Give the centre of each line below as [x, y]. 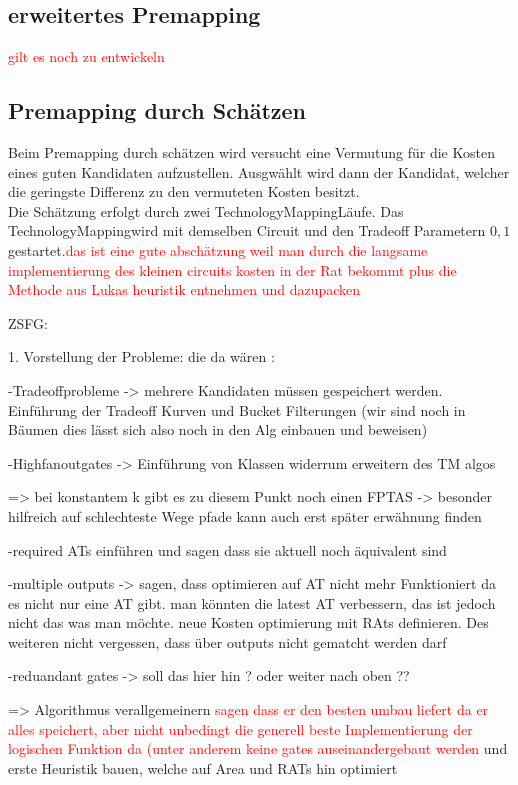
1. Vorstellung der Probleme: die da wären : [141, 356]
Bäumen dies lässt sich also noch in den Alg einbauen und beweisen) [218, 429]
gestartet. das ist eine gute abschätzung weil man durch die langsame [218, 249]
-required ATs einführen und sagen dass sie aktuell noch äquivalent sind [227, 549]
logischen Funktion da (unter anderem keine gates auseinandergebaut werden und [258, 748]
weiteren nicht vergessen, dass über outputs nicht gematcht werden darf [227, 641]
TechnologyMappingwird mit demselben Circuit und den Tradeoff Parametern [247, 230]
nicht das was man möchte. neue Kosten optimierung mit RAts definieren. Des [248, 622]
